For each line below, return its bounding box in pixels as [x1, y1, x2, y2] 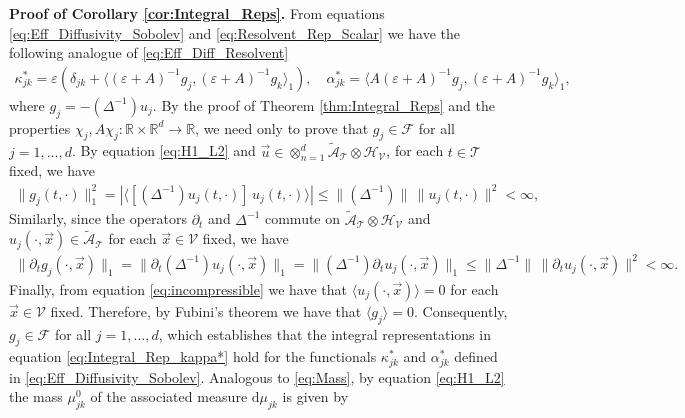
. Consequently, [413, 300, 508, 321]
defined [454, 346, 498, 367]
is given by [282, 386, 349, 407]
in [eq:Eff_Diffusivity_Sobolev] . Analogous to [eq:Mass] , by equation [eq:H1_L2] [9, 366, 505, 387]
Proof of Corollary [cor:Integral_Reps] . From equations [9, 3, 385, 23]
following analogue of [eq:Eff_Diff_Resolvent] [9, 42, 289, 63]
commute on [264, 208, 341, 229]
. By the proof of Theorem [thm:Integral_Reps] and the [152, 94, 495, 115]
